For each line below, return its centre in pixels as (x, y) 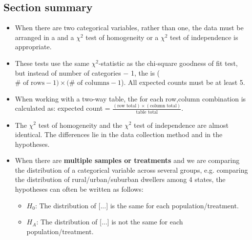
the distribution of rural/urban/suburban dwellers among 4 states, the (120, 179)
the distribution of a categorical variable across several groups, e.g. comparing (131, 170)
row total (127, 106)
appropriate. (33, 47)
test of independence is (204, 37)
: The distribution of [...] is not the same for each (110, 222)
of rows (34, 83)
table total (147, 112)
